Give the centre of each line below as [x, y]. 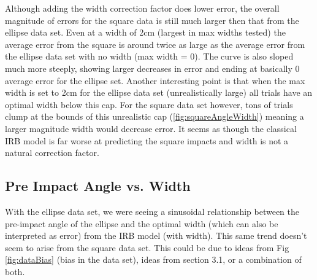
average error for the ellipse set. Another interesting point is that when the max [155, 80]
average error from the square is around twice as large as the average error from [155, 44]
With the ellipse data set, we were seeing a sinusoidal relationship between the [152, 211]
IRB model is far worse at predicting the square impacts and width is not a [147, 140]
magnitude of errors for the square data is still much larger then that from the [152, 20]
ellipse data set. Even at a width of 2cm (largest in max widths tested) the [145, 32]
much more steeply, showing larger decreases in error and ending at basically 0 [152, 68]
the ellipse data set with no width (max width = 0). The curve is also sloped [149, 56]
